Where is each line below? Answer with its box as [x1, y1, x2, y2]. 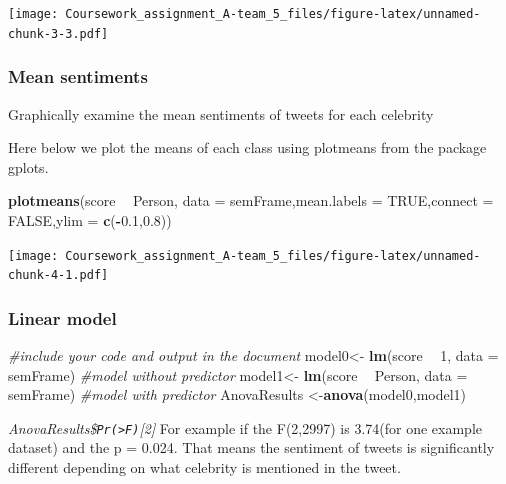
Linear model [8, 305, 117, 330]
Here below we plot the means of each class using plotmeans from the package [8, 137, 487, 158]
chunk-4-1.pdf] [8, 268, 109, 283]
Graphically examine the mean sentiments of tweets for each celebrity [8, 103, 434, 124]
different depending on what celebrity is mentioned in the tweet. [8, 457, 401, 478]
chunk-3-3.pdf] [8, 26, 109, 41]
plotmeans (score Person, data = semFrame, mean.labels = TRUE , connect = [8, 190, 494, 211]
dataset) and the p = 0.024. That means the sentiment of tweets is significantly [8, 437, 495, 458]
